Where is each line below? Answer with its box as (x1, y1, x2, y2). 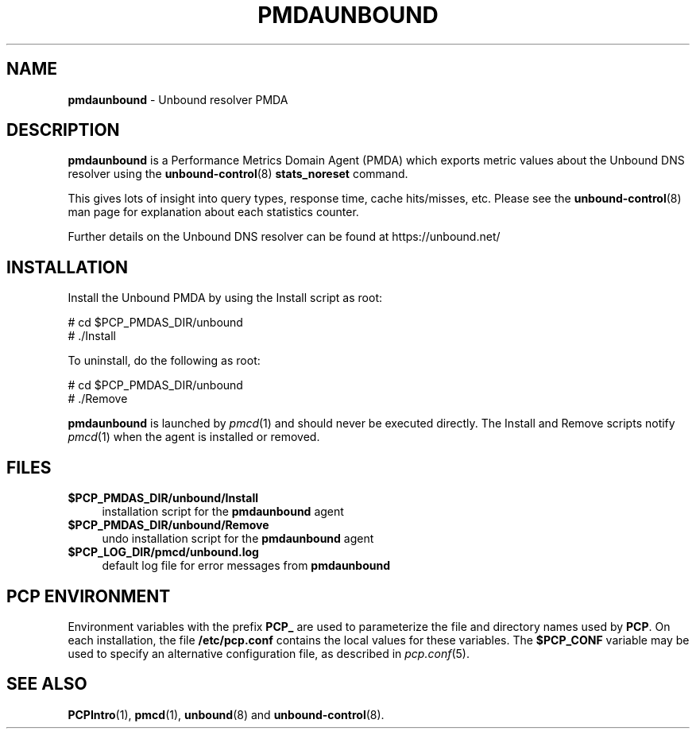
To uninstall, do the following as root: (68, 354, 261, 368)
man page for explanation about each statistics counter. (68, 205, 359, 219)
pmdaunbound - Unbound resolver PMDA (68, 92, 288, 106)
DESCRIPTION (6, 120, 120, 141)
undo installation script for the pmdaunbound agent (102, 532, 374, 546)
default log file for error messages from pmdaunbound (102, 559, 390, 573)
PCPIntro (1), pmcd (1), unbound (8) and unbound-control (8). (68, 707, 385, 721)
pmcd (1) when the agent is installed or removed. (68, 430, 320, 444)
